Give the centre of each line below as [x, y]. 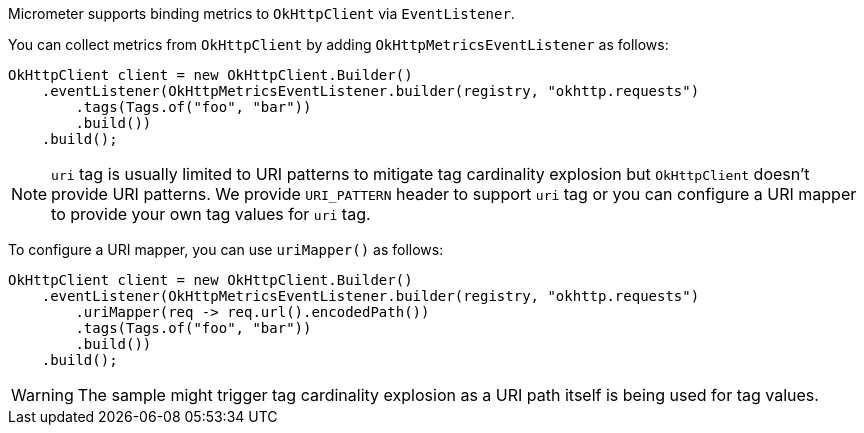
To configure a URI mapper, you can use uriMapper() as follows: [226, 249]
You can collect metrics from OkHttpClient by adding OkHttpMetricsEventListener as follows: [338, 44]
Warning [42, 395]
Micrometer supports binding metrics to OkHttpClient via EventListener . [261, 13]
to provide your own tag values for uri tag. [211, 214]
